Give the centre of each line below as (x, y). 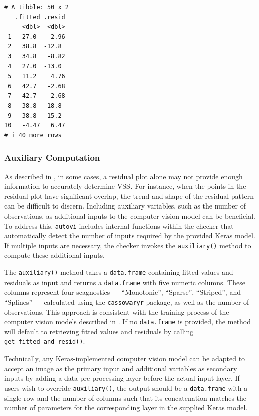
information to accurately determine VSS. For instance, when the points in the (125, 186)
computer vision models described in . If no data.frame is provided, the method (128, 322)
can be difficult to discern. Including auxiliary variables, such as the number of (125, 206)
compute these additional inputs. (54, 255)
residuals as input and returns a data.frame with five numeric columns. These (125, 282)
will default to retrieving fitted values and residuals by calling (99, 331)
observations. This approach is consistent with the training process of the (117, 311)
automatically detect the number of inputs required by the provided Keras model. (130, 235)
